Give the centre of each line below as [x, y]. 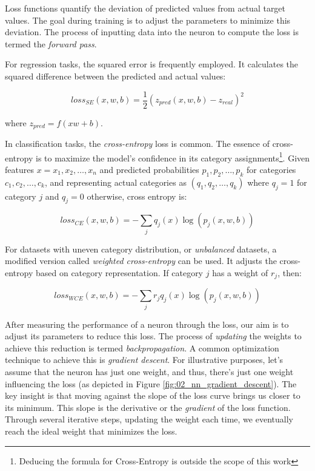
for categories [271, 169]
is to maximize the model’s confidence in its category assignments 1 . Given [173, 157]
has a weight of [240, 272]
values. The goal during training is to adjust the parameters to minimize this [148, 20]
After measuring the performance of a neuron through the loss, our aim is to [147, 324]
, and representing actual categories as [115, 182]
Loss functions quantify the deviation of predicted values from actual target [145, 8]
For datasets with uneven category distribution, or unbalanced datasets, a [141, 249]
